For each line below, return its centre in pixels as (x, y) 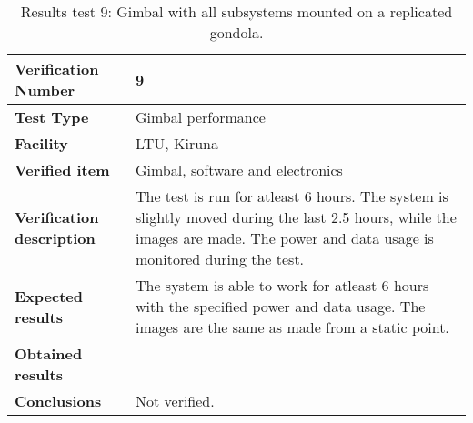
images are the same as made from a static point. (292, 327)
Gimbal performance (200, 117)
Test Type (52, 117)
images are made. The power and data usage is (284, 238)
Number (45, 90)
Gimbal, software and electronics (239, 170)
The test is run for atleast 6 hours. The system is (292, 196)
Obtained (49, 353)
